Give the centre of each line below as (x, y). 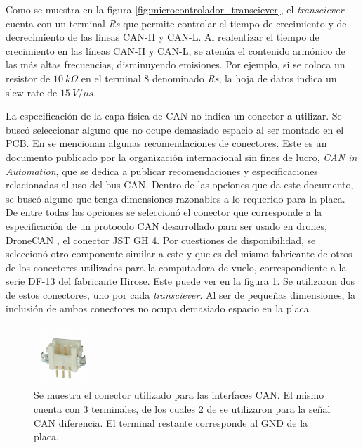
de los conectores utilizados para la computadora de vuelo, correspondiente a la (176, 267)
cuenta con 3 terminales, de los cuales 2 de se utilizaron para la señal (182, 409)
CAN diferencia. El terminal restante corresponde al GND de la (171, 422)
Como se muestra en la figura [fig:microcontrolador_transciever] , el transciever (175, 9)
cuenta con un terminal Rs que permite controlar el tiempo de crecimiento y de (176, 23)
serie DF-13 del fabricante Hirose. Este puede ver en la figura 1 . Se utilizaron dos (180, 281)
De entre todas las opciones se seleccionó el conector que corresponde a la (164, 212)
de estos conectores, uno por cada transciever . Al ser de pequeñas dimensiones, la (181, 294)
